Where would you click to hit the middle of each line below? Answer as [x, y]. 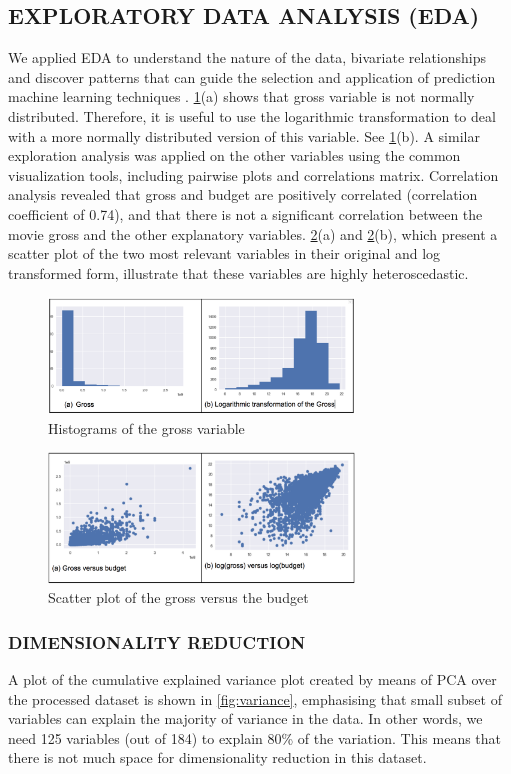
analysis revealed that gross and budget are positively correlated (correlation [243, 194]
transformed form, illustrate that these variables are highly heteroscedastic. [238, 272]
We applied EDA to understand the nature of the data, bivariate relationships [247, 57]
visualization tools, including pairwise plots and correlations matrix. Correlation [253, 174]
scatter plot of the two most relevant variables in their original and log [224, 253]
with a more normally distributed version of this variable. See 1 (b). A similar [244, 135]
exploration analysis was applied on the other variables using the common [234, 155]
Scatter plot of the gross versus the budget [178, 597]
